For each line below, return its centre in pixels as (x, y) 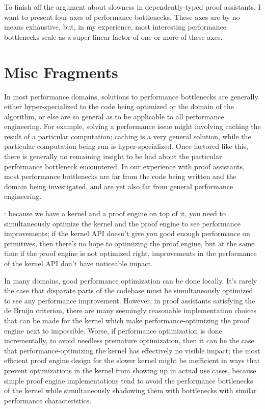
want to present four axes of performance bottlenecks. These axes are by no (122, 17)
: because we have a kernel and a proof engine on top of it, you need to (115, 213)
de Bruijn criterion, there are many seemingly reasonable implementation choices (130, 310)
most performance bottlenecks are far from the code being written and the (120, 176)
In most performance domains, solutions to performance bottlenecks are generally (131, 96)
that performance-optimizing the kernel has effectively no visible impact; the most (132, 350)
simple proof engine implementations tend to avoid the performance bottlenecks (129, 380)
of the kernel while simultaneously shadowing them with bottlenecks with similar (130, 390)
